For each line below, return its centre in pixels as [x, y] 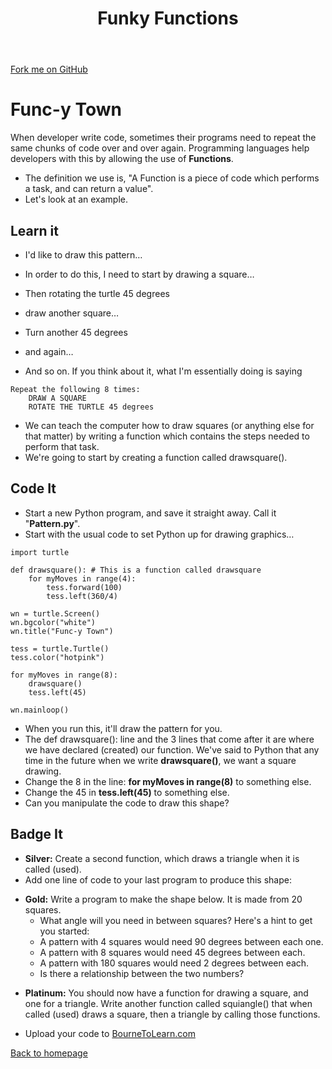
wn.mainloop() [40, 710]
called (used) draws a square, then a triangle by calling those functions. [172, 1014]
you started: [64, 931]
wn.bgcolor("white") [53, 622]
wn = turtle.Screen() [55, 613]
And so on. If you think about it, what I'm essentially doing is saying [163, 371]
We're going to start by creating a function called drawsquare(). [156, 457]
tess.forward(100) [84, 587]
